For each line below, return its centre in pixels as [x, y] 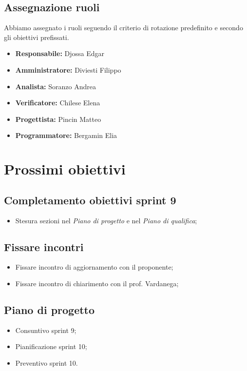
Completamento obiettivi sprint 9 [90, 200]
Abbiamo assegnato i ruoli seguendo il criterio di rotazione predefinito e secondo [123, 28]
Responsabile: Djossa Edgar [60, 53]
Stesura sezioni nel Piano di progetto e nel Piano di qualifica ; [106, 220]
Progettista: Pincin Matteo [58, 119]
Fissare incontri [44, 246]
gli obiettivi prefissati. [37, 37]
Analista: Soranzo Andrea [56, 86]
